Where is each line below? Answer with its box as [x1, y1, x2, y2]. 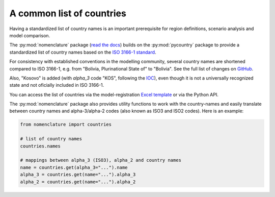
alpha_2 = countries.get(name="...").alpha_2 [20, 179, 136, 185]
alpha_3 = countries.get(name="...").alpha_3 [20, 171, 136, 178]
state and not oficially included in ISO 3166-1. [9, 82, 104, 88]
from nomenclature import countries [20, 121, 112, 128]
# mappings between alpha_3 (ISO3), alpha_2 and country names [20, 157, 182, 163]
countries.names [20, 143, 61, 149]
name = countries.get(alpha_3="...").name [20, 164, 128, 170]
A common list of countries [9, 8, 127, 19]
